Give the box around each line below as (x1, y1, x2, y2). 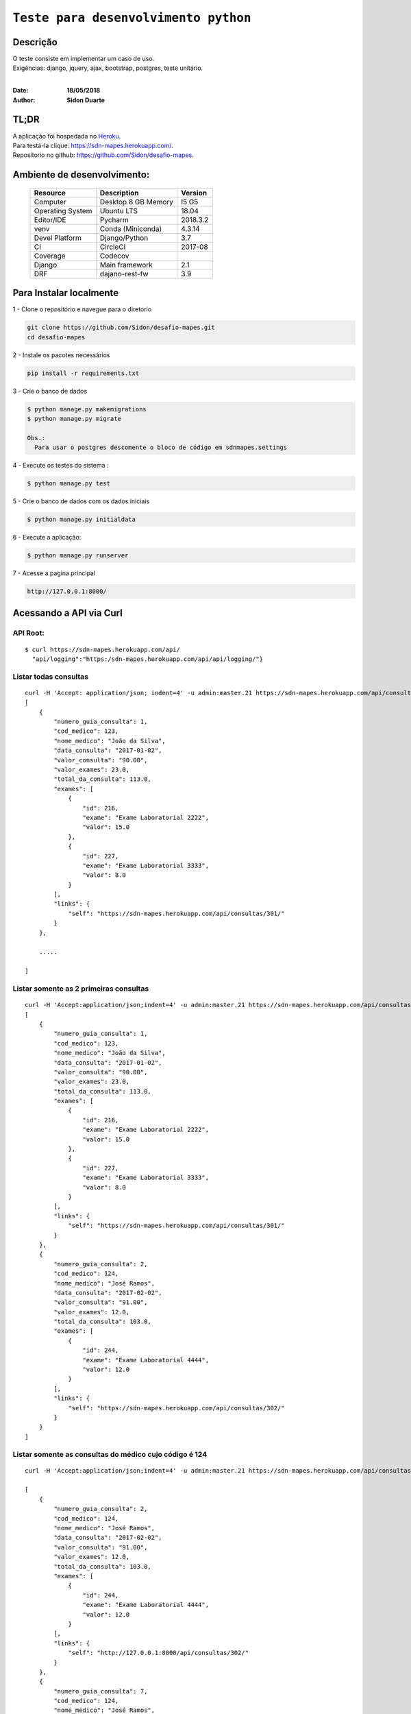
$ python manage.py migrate (27, 415, 121, 422)
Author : (12, 96, 36, 104)
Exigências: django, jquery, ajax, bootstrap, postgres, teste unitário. (12, 64, 203, 72)
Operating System (34, 206, 92, 215)
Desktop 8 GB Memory (99, 197, 174, 206)
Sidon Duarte (66, 96, 105, 104)
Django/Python (99, 233, 149, 243)
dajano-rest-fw (99, 269, 149, 278)
